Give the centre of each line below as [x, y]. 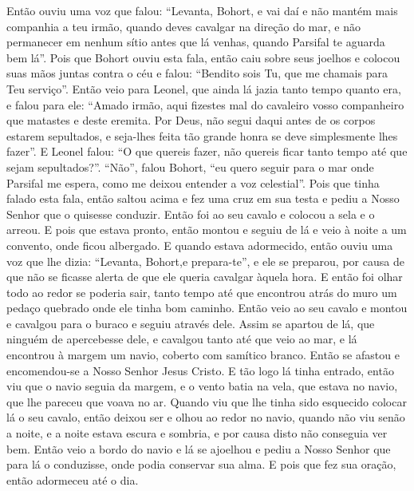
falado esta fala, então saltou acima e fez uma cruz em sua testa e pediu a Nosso [203, 198]
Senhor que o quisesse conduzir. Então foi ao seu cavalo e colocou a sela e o [191, 214]
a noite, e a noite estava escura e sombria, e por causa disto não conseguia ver [197, 433]
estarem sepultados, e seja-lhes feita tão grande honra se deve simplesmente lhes [202, 135]
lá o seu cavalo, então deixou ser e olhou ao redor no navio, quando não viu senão [206, 417]
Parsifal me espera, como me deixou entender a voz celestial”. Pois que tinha [193, 182]
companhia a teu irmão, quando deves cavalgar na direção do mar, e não [183, 26]
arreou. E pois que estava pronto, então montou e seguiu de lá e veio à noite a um [207, 230]
